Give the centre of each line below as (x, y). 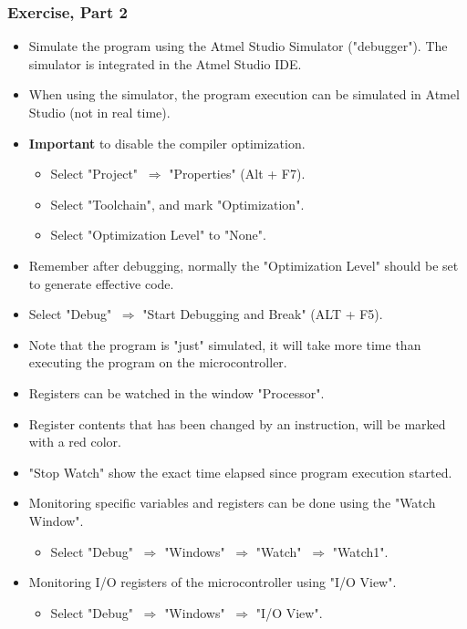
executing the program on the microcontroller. (158, 362)
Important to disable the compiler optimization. (167, 143)
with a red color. (75, 442)
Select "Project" (94, 174)
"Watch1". (360, 551)
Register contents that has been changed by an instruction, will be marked (237, 423)
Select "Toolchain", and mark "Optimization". (177, 204)
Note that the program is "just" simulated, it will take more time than (225, 344)
